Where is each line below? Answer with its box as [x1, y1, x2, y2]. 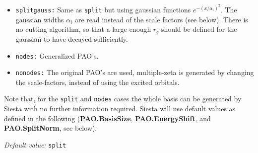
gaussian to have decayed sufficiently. [15, 33, 128, 44]
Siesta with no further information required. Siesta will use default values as [4, 103, 236, 114]
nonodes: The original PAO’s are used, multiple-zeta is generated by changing [15, 67, 254, 77]
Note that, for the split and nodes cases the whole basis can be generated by [4, 93, 242, 104]
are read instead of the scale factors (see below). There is [74, 14, 248, 24]
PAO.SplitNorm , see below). [4, 123, 97, 133]
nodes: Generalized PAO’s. [15, 50, 99, 61]
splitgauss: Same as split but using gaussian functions [15, 4, 191, 15]
